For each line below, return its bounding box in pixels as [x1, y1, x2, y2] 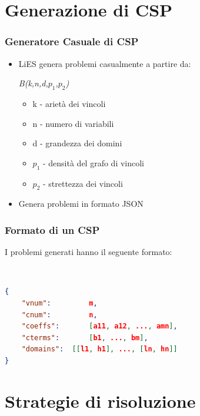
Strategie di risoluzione [5, 388, 196, 412]
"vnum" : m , [21, 298, 98, 307]
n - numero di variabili [32, 117, 114, 129]
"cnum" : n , [21, 310, 98, 319]
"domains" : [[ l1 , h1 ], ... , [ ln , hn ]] [21, 345, 178, 354]
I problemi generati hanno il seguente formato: [5, 246, 172, 258]
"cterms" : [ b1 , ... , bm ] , [21, 333, 148, 342]
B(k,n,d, [18, 77, 48, 89]
